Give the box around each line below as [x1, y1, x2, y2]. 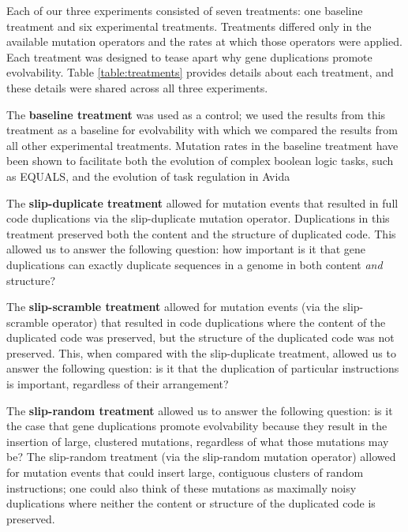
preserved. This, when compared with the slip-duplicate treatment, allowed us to [6, 344, 396, 361]
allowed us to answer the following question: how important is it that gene [6, 241, 365, 257]
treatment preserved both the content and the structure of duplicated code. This [6, 225, 396, 242]
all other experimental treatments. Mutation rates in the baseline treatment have [6, 137, 399, 153]
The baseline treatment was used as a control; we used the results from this [6, 106, 386, 122]
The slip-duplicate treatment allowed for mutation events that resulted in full [6, 194, 399, 211]
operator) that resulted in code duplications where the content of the [52, 313, 386, 330]
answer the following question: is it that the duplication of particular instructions [6, 360, 399, 377]
